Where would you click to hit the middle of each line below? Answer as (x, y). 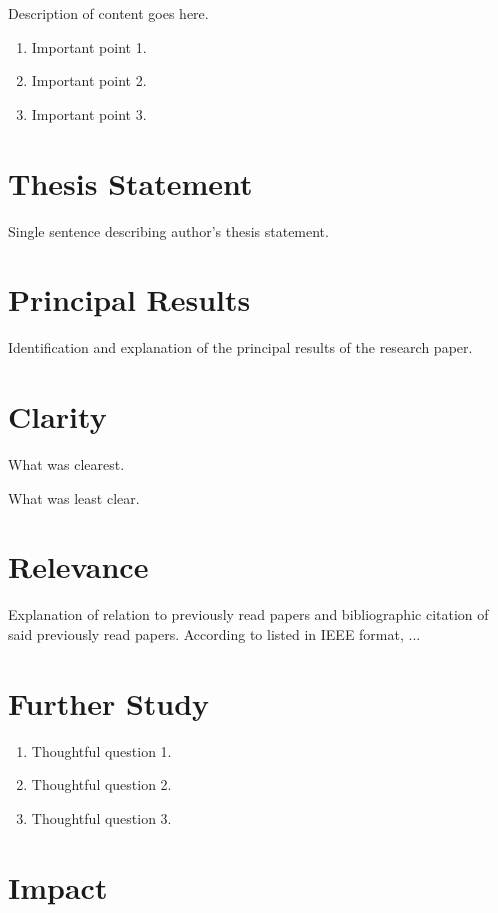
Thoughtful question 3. (101, 817)
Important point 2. (89, 80)
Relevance (78, 566)
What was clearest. (66, 463)
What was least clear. (74, 497)
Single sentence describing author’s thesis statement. (168, 230)
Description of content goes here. (108, 13)
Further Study (109, 702)
